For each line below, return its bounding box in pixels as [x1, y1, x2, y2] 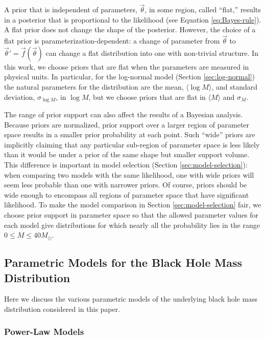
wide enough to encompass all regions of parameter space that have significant [4, 189, 249, 200]
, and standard [211, 81, 257, 92]
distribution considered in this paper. [4, 303, 121, 314]
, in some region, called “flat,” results [144, 4, 261, 15]
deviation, [4, 91, 35, 102]
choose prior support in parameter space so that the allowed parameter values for [4, 209, 259, 220]
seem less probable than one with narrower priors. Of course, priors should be [4, 179, 247, 190]
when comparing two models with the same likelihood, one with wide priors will [4, 169, 254, 180]
